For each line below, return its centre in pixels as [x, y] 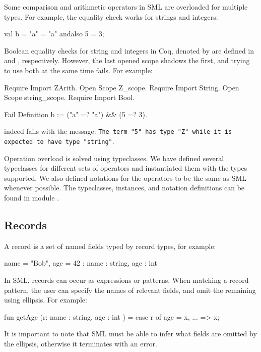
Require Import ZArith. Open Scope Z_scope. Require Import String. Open [122, 87]
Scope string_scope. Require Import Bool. [69, 97]
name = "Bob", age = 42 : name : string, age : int [81, 263]
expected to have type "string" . [59, 141]
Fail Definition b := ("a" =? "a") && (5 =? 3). [76, 114]
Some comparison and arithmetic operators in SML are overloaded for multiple [126, 7]
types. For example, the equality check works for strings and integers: [111, 16]
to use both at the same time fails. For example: [78, 70]
